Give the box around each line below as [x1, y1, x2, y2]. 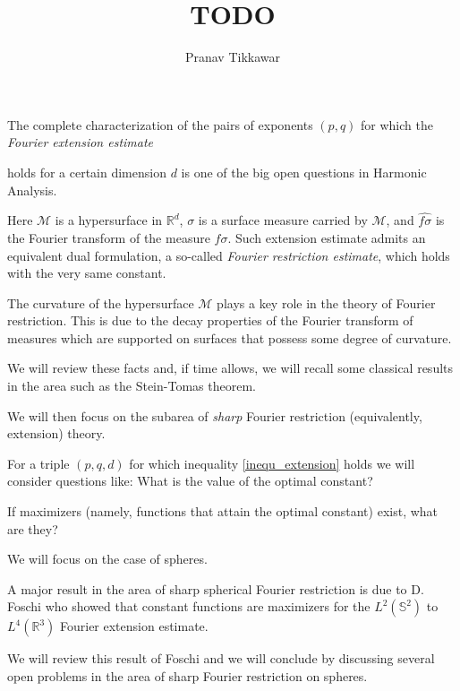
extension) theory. [7, 424, 106, 443]
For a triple [7, 453, 70, 472]
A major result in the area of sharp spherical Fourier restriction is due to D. [7, 579, 424, 598]
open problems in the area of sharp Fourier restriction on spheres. [7, 667, 368, 685]
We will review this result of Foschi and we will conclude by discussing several [7, 649, 435, 668]
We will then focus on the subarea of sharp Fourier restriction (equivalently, [7, 406, 422, 425]
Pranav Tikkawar [184, 48, 281, 66]
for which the [361, 115, 433, 134]
